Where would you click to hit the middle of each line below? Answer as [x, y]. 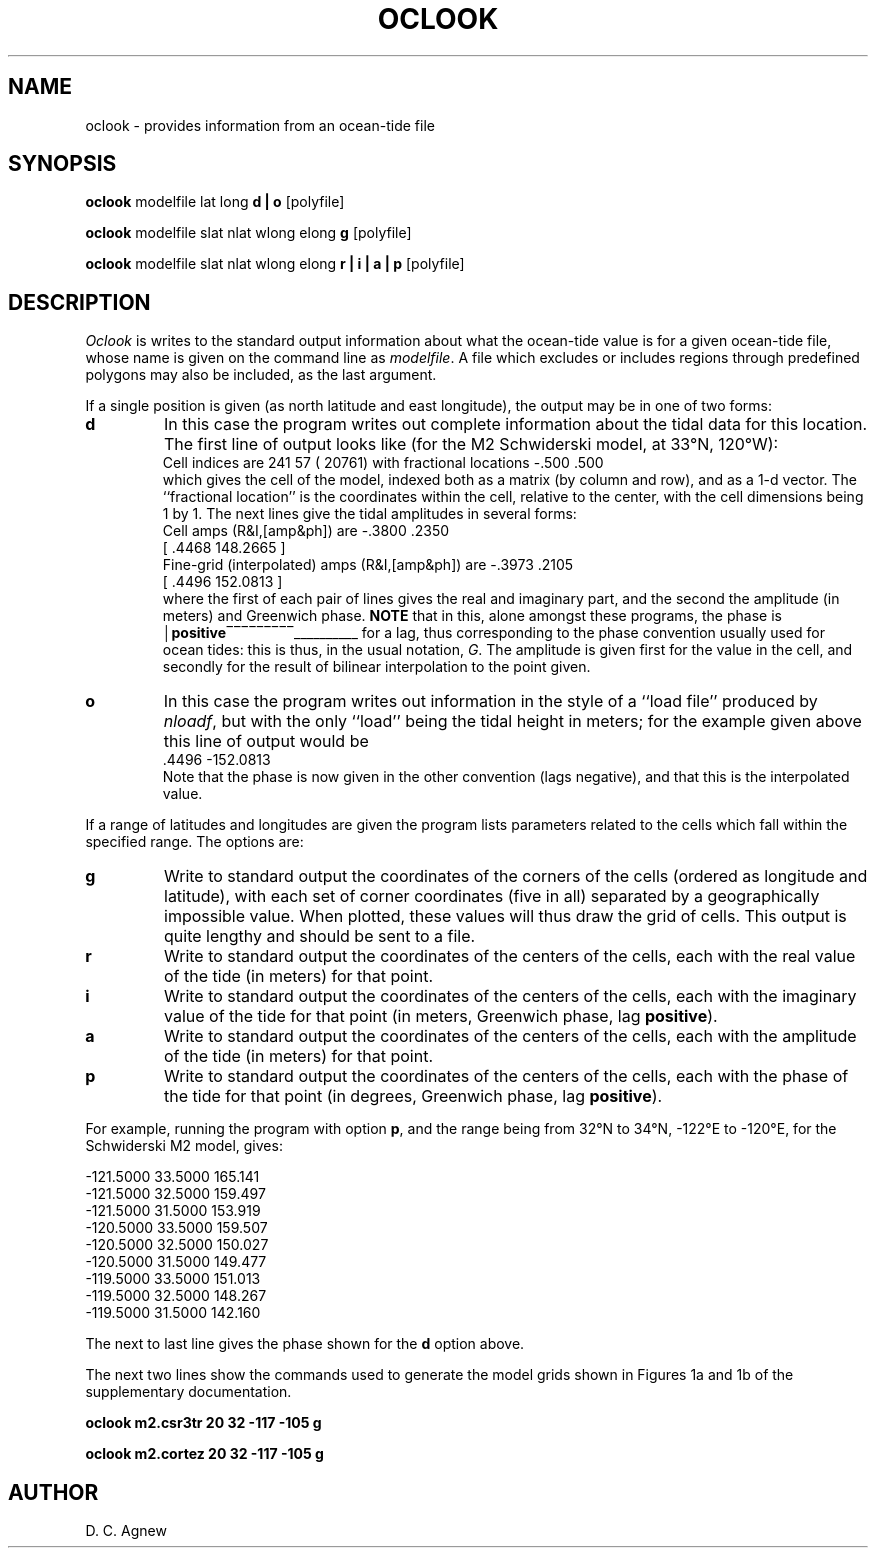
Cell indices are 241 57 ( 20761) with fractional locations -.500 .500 [383, 463]
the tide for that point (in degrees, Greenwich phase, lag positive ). [413, 1096]
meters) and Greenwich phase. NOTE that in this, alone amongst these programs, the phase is [472, 616]
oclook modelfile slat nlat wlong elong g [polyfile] [248, 233]
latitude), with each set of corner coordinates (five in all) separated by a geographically [492, 896]
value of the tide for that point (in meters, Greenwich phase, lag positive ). [441, 1016]
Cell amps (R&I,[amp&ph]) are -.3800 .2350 [306, 531]
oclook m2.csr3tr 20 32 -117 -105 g [203, 1423]
